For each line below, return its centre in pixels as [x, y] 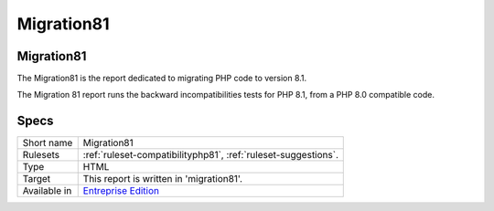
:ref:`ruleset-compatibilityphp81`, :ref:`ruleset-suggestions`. [210, 155]
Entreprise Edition [121, 191]
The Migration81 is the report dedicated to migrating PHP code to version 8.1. [162, 79]
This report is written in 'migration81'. [162, 179]
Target [37, 179]
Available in [47, 191]
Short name [48, 143]
